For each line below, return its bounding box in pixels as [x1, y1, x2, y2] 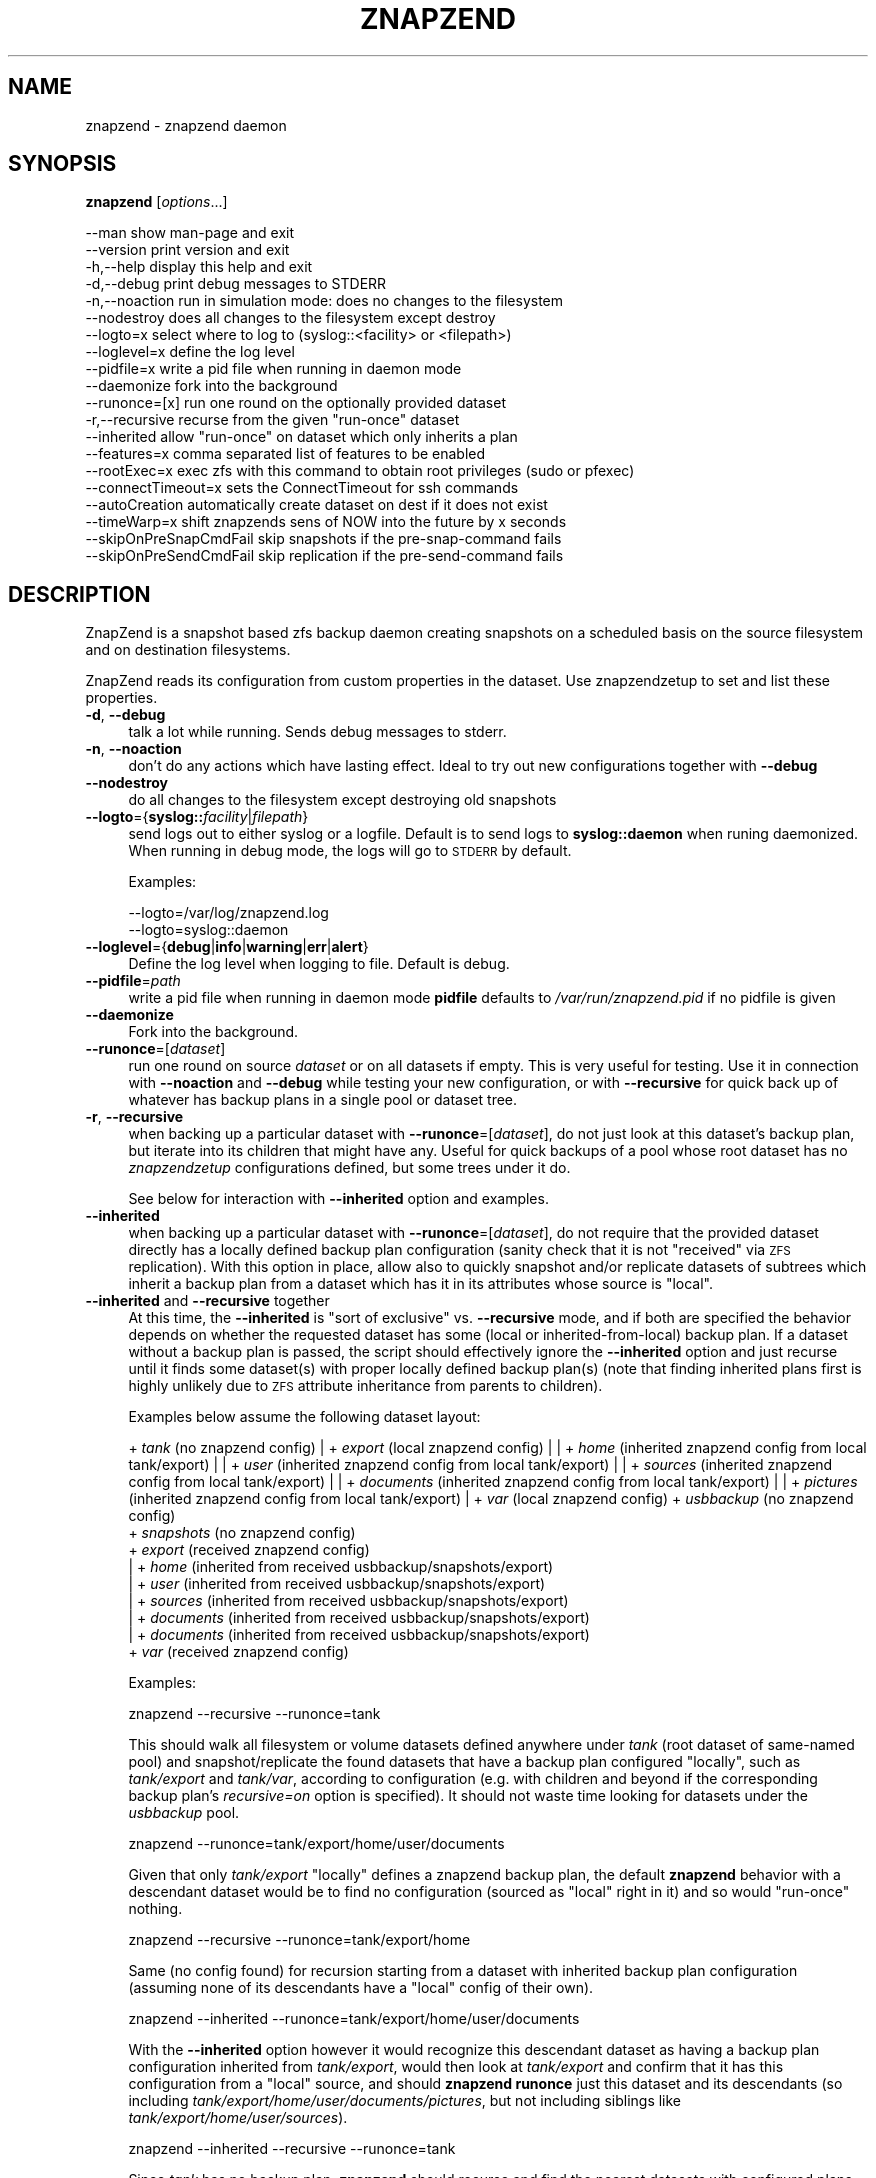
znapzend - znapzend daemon [85, 116, 287, 134]
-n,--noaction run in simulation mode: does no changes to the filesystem [85, 292, 564, 310]
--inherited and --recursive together [85, 1292, 330, 1310]
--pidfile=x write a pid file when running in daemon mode [85, 360, 462, 378]
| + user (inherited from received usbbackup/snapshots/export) [128, 1575, 546, 1593]
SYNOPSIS [8, 151, 117, 177]
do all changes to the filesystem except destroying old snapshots [128, 791, 557, 809]
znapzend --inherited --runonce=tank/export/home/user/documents [128, 2010, 580, 2028]
